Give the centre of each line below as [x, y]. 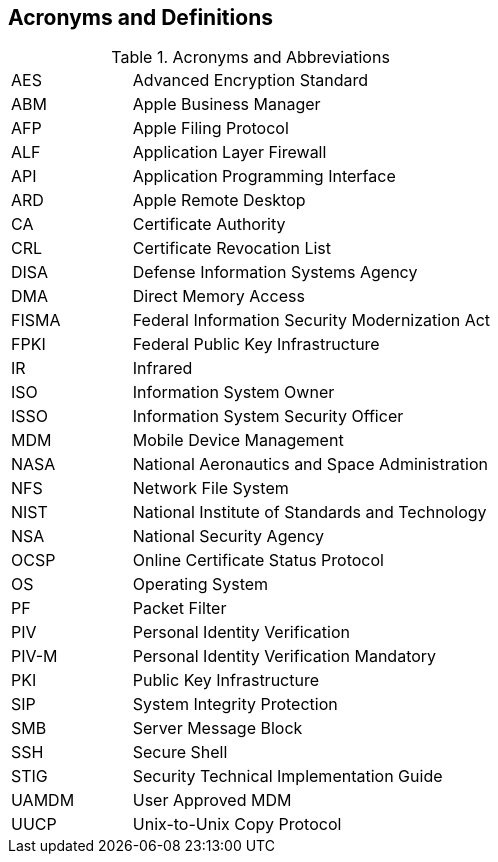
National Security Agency [228, 536]
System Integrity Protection [235, 704]
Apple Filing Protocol [210, 128]
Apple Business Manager [226, 104]
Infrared [162, 368]
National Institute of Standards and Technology [309, 512]
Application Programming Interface [264, 176]
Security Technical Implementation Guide [287, 776]
